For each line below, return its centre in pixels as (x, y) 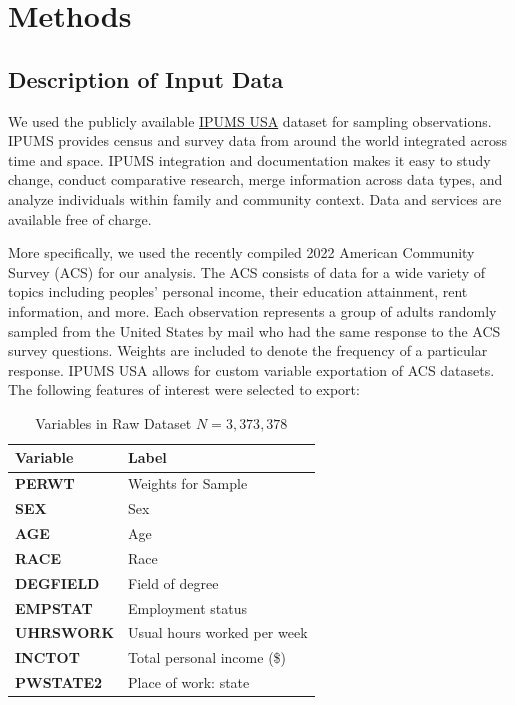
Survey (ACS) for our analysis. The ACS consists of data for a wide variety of (246, 271)
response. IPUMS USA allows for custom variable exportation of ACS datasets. (251, 369)
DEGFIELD (57, 582)
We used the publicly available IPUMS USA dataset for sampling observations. (250, 120)
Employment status (187, 607)
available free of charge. (80, 218)
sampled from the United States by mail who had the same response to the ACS (254, 330)
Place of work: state (189, 682)
